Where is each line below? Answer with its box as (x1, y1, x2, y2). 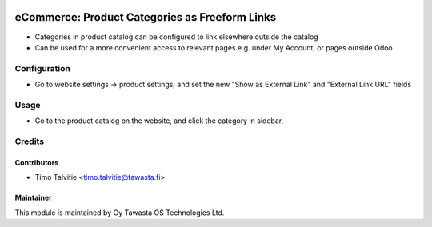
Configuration (14, 62, 71, 74)
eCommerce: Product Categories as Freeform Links (14, 10, 277, 24)
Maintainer (14, 193, 52, 203)
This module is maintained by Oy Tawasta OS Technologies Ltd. (14, 208, 225, 217)
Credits (14, 136, 44, 147)
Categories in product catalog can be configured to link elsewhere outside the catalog (34, 32, 319, 42)
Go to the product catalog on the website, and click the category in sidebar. (34, 116, 284, 125)
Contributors (14, 157, 59, 167)
